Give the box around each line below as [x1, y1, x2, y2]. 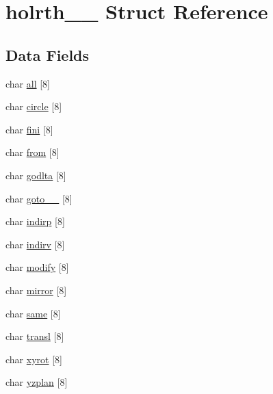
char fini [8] [5, 122, 53, 136]
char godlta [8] [5, 168, 66, 182]
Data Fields [5, 44, 90, 65]
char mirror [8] [5, 283, 67, 297]
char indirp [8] [5, 214, 65, 228]
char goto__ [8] [5, 191, 73, 205]
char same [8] [5, 306, 61, 320]
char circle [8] [5, 99, 62, 114]
